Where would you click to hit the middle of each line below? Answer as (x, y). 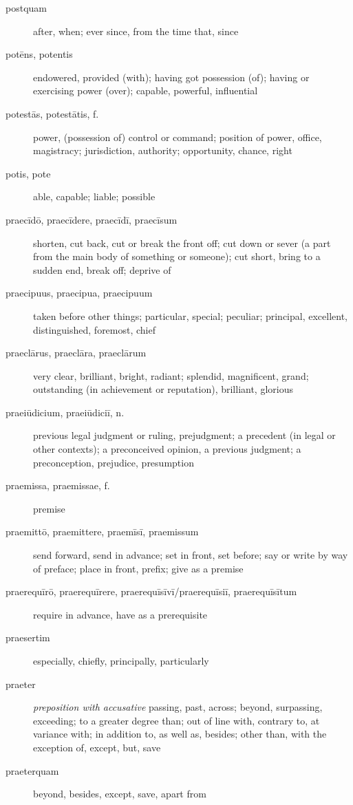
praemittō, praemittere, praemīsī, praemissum (102, 532)
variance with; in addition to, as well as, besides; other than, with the (180, 734)
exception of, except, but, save (97, 747)
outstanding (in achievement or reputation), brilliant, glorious (163, 389)
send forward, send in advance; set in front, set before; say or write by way (191, 555)
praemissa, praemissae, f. (58, 485)
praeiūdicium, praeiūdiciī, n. (65, 412)
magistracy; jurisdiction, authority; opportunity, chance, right (163, 150)
